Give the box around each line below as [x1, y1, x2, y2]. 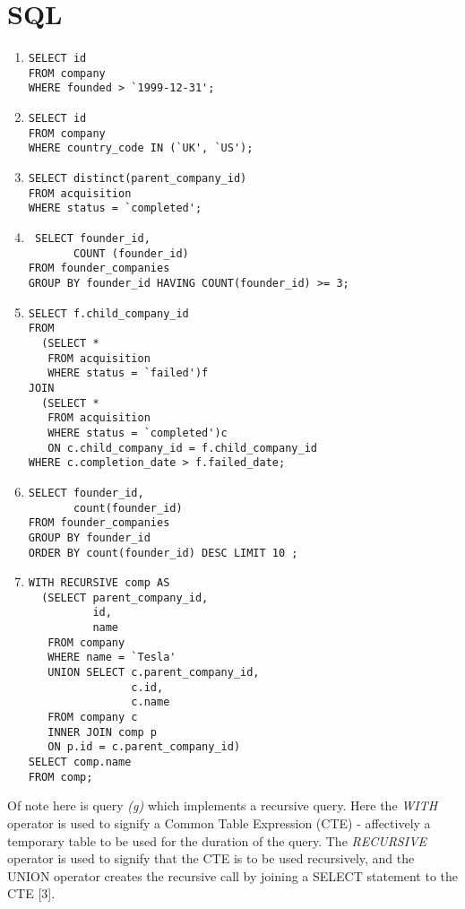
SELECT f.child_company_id [28, 307, 189, 320]
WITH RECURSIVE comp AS [28, 576, 170, 590]
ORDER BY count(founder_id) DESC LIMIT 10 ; [28, 546, 298, 559]
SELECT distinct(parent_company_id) [28, 172, 247, 186]
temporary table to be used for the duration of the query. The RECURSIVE [7, 831, 427, 850]
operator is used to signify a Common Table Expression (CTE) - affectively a [7, 813, 431, 832]
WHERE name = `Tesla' [47, 651, 177, 664]
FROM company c [47, 711, 138, 724]
